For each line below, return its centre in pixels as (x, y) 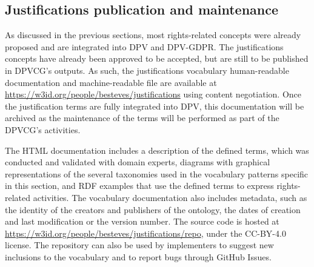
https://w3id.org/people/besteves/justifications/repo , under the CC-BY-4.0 (145, 233)
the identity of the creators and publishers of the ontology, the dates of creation (153, 209)
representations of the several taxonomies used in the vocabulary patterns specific (157, 173)
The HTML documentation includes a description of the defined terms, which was (157, 150)
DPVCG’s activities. (43, 129)
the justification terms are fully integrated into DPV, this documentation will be (155, 106)
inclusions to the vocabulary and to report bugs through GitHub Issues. (138, 256)
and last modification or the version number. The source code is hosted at (142, 221)
